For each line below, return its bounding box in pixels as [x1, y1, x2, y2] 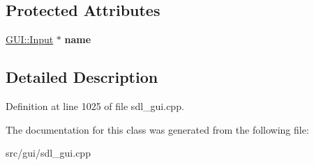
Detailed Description [6, 66, 158, 88]
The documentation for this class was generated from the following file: [6, 122, 309, 136]
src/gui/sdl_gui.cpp [6, 146, 91, 160]
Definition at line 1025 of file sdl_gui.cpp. [6, 99, 184, 113]
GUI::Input [6, 32, 54, 47]
